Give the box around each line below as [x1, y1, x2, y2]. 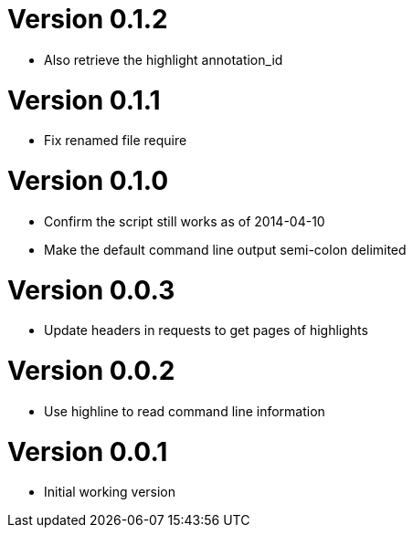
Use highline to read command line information [44, 403, 325, 419]
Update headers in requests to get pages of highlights [44, 322, 368, 339]
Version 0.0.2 [7, 355, 175, 386]
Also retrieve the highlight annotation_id [44, 51, 283, 68]
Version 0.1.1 [7, 84, 161, 116]
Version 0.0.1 [7, 435, 168, 467]
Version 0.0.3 [7, 274, 175, 306]
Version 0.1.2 [7, 4, 168, 35]
